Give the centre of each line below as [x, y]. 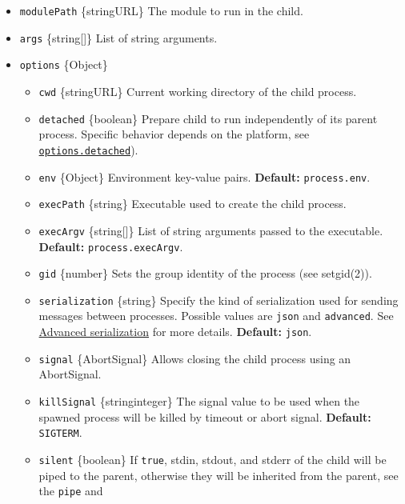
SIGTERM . [60, 432]
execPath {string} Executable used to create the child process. [192, 204]
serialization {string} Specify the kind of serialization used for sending [219, 300]
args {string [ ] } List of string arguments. [118, 37]
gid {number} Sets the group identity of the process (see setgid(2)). [205, 273]
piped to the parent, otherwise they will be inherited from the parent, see [219, 475]
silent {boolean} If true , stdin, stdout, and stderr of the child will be [213, 459]
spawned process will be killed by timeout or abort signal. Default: [205, 416]
